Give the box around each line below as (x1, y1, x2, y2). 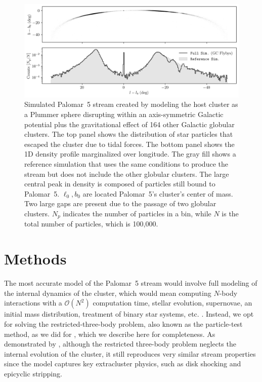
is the (222, 208, 239, 218)
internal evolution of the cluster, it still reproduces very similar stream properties (4, 348, 256, 359)
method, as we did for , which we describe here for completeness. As (4, 328, 215, 339)
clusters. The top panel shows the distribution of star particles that (24, 129, 233, 139)
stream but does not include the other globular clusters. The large (24, 168, 229, 179)
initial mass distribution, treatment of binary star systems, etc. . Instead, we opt (4, 309, 254, 319)
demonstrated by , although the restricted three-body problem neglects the (4, 338, 236, 349)
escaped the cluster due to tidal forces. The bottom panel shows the (24, 138, 235, 149)
